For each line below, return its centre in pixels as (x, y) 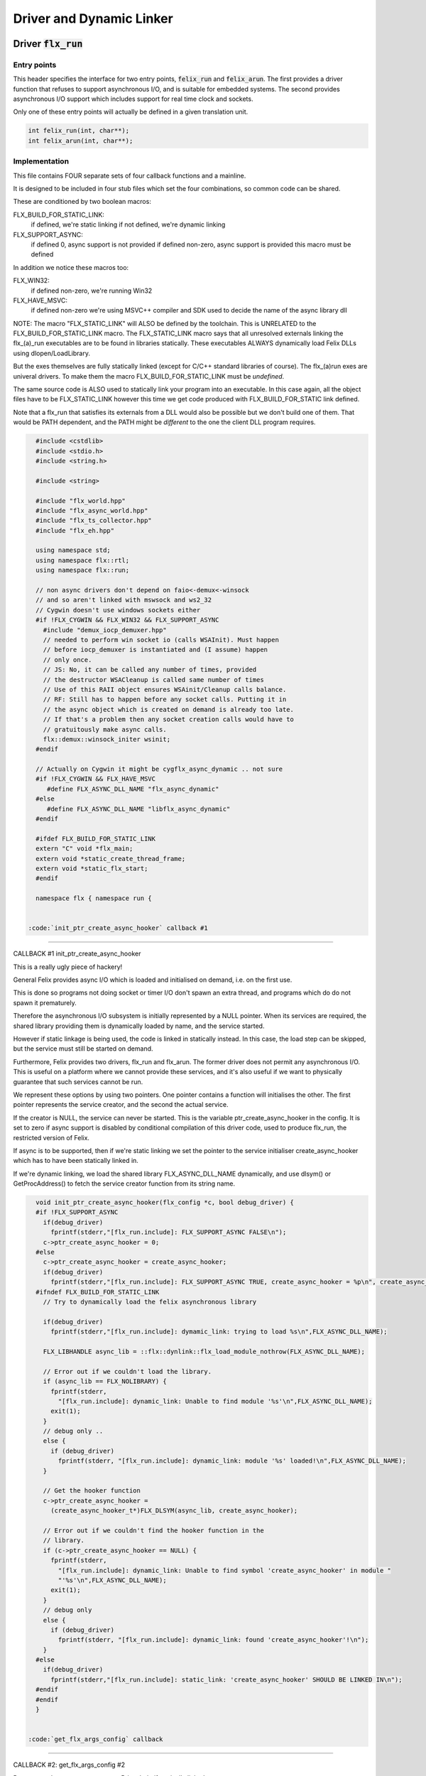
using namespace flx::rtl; (83, 560)
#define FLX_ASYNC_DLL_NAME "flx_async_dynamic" (133, 789)
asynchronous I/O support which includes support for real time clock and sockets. (133, 99)
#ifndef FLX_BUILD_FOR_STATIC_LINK (98, 1292)
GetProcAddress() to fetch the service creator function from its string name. (124, 1184)
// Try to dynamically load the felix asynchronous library (150, 1302)
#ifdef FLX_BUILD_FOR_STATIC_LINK (96, 839)
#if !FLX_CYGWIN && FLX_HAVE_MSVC (96, 779)
